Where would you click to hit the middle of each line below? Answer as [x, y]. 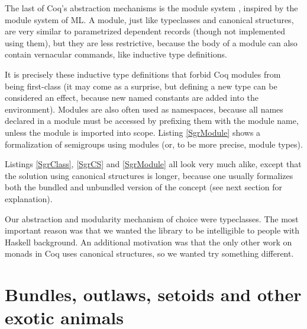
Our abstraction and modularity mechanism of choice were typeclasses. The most [152, 218]
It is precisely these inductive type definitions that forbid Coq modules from [143, 74]
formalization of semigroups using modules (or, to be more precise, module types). [154, 144]
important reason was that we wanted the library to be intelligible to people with [152, 230]
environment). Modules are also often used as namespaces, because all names [144, 109]
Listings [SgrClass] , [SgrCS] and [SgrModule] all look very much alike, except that [153, 164]
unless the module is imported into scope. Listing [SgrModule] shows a [133, 132]
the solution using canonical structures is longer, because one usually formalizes [149, 175]
